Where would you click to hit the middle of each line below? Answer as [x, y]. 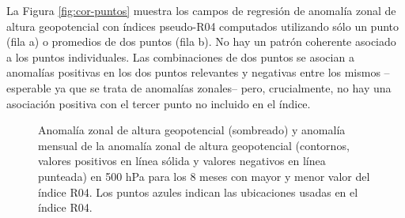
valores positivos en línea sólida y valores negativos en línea [182, 161]
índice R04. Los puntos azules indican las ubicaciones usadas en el [198, 192]
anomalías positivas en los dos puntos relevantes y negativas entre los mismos [193, 72]
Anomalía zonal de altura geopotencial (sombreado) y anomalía [192, 130]
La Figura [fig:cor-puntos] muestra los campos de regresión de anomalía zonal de [201, 10]
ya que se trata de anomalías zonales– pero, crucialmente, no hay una [223, 87]
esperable [29, 87]
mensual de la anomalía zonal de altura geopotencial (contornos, [194, 145]
